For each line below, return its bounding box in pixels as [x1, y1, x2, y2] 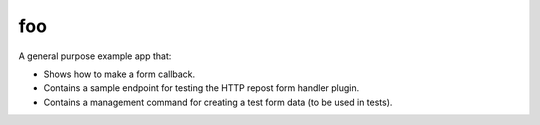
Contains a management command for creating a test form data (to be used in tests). [43, 96, 393, 108]
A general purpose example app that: [18, 50, 172, 62]
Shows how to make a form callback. [43, 68, 196, 80]
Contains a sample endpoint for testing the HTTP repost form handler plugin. [43, 82, 360, 94]
